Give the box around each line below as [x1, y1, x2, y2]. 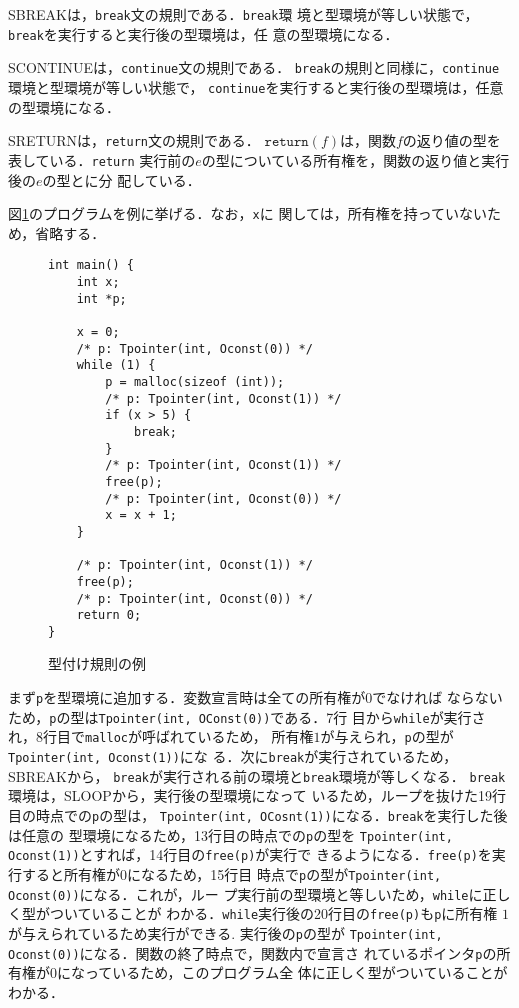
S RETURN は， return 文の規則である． [8, 130, 260, 151]
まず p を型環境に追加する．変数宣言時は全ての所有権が [8, 687, 366, 708]
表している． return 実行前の [8, 149, 196, 170]
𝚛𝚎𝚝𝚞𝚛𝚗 [264, 135, 309, 150]
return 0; [76, 608, 142, 623]
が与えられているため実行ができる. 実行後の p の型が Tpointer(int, [8, 922, 443, 943]
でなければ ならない [372, 687, 503, 708]
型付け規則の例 [48, 653, 146, 674]
